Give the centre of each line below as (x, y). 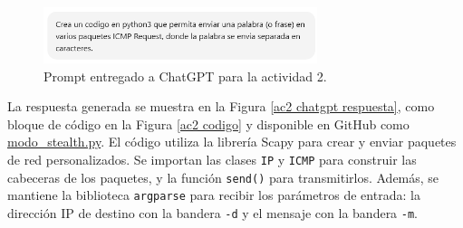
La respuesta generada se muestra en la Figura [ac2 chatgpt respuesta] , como (221, 106)
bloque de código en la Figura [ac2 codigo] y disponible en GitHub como (208, 123)
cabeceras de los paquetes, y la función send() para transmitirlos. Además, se (223, 177)
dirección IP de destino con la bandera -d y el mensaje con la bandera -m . (213, 213)
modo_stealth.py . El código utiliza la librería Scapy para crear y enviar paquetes (232, 142)
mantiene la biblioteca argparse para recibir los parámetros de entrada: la (214, 195)
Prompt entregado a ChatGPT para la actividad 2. (185, 76)
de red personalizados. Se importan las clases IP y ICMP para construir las (212, 160)
